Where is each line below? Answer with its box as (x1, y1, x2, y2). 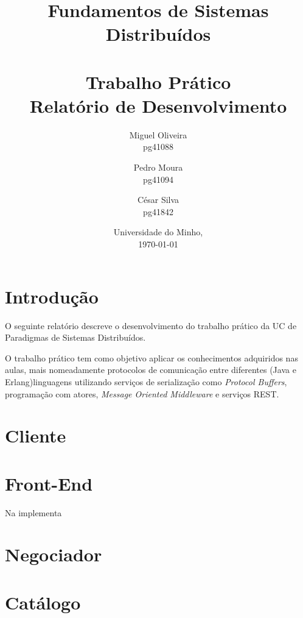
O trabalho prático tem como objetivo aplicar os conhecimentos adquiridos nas (5, 351, 298, 364)
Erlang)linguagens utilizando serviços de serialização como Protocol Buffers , (5, 375, 287, 388)
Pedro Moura (133, 161, 183, 174)
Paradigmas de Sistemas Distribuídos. (5, 331, 146, 344)
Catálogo (5, 589, 81, 614)
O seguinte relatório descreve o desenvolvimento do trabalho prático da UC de (5, 319, 297, 332)
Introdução (5, 283, 99, 308)
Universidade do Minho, (113, 226, 203, 238)
